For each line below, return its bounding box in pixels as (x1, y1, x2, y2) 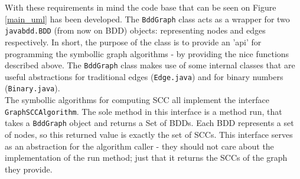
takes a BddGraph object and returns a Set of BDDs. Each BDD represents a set (5, 117, 294, 129)
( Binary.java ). (5, 82, 60, 94)
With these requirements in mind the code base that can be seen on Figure (5, 1, 276, 13)
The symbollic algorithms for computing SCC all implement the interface (5, 94, 269, 106)
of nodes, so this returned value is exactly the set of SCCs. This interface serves (5, 128, 293, 140)
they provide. (5, 163, 53, 175)
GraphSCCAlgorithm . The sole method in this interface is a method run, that (5, 105, 282, 117)
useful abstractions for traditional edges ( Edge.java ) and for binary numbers (5, 70, 283, 82)
